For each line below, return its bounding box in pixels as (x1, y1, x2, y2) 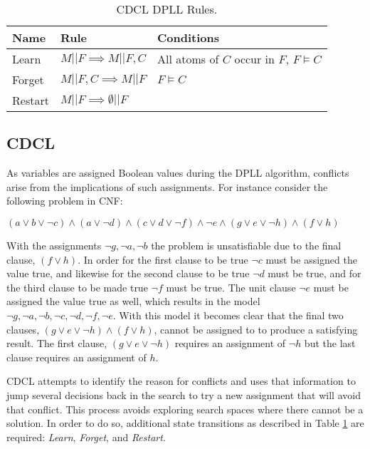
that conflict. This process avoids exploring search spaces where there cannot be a (6, 401, 364, 416)
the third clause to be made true (6, 279, 148, 294)
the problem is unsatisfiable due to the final (151, 237, 342, 252)
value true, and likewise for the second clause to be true (6, 266, 250, 281)
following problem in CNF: (6, 193, 123, 208)
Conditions (157, 29, 220, 46)
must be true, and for (268, 266, 361, 281)
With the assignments (6, 237, 102, 252)
